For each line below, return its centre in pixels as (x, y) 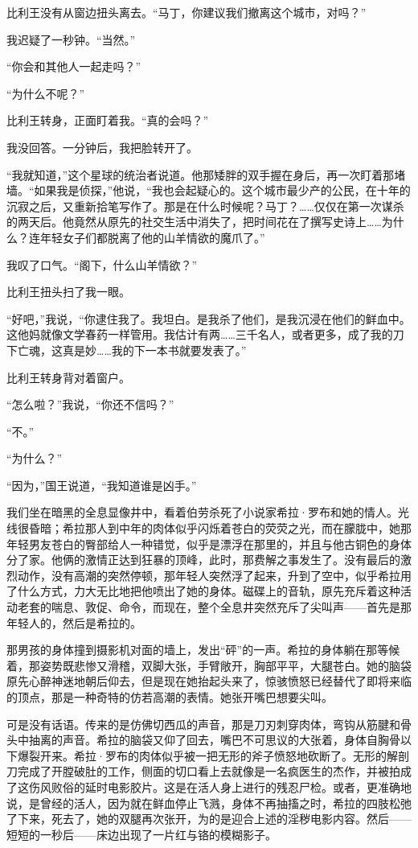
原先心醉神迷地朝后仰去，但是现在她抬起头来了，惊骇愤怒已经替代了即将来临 (209, 681)
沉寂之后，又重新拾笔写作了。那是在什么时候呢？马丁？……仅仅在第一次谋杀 (205, 206)
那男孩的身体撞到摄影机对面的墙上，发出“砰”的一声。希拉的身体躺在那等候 (203, 650)
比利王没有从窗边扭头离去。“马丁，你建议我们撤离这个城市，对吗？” (186, 12)
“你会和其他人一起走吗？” (74, 66)
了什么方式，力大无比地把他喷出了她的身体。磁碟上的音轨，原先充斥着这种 (203, 591)
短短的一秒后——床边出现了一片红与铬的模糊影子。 (141, 834)
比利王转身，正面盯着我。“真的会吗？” (108, 120)
